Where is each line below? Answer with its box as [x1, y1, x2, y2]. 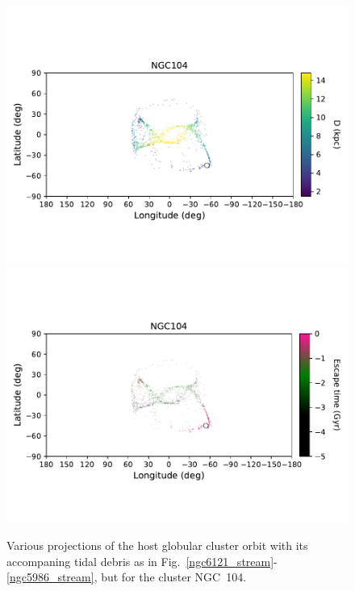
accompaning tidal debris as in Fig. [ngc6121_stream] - [6, 552, 278, 569]
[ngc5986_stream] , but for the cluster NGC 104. [6, 568, 247, 585]
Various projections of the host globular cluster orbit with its [6, 537, 308, 554]
